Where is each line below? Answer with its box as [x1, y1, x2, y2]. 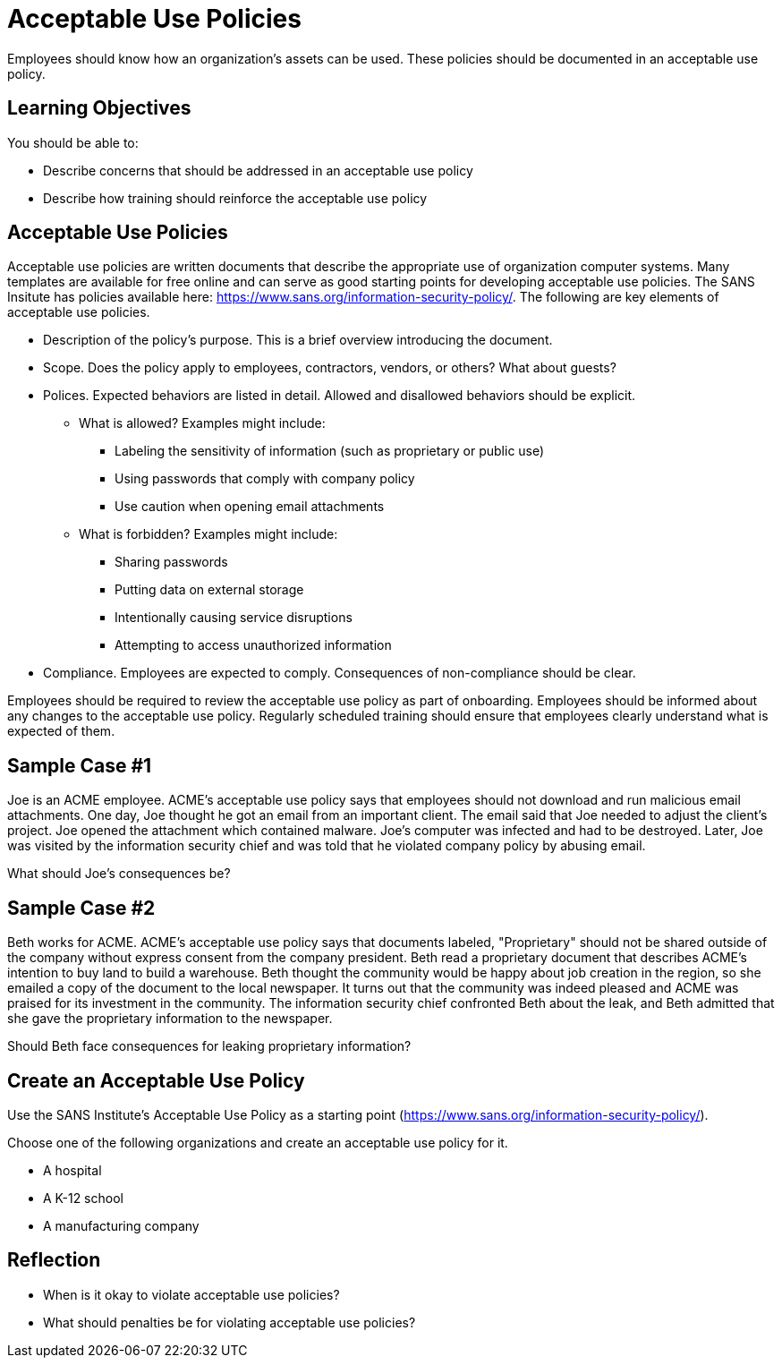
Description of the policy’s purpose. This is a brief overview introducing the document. [43, 332, 553, 348]
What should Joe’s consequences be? [7, 866, 231, 882]
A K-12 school [43, 1190, 123, 1206]
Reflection [7, 1249, 101, 1272]
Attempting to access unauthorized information [115, 637, 392, 653]
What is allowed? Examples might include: [79, 415, 326, 431]
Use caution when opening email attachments [115, 499, 385, 515]
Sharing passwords [115, 554, 228, 570]
